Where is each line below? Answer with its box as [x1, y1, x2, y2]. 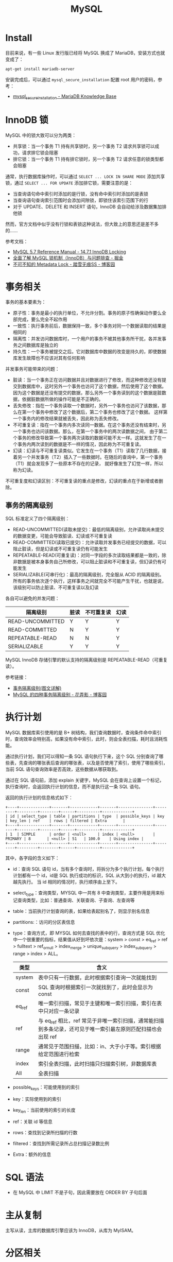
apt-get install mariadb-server [5, 66, 75, 72]
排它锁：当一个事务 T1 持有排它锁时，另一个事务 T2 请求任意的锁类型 [12, 155, 160, 162]
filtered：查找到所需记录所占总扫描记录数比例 [12, 1140, 110, 1147]
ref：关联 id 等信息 [12, 1118, 53, 1125]
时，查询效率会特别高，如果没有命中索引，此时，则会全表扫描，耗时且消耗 [5, 736, 163, 742]
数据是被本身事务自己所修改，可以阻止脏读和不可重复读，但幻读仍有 [17, 559, 162, 565]
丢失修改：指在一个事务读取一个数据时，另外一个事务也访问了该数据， [12, 403, 162, 409]
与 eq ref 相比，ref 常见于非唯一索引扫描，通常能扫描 [38, 1017, 164, 1025]
